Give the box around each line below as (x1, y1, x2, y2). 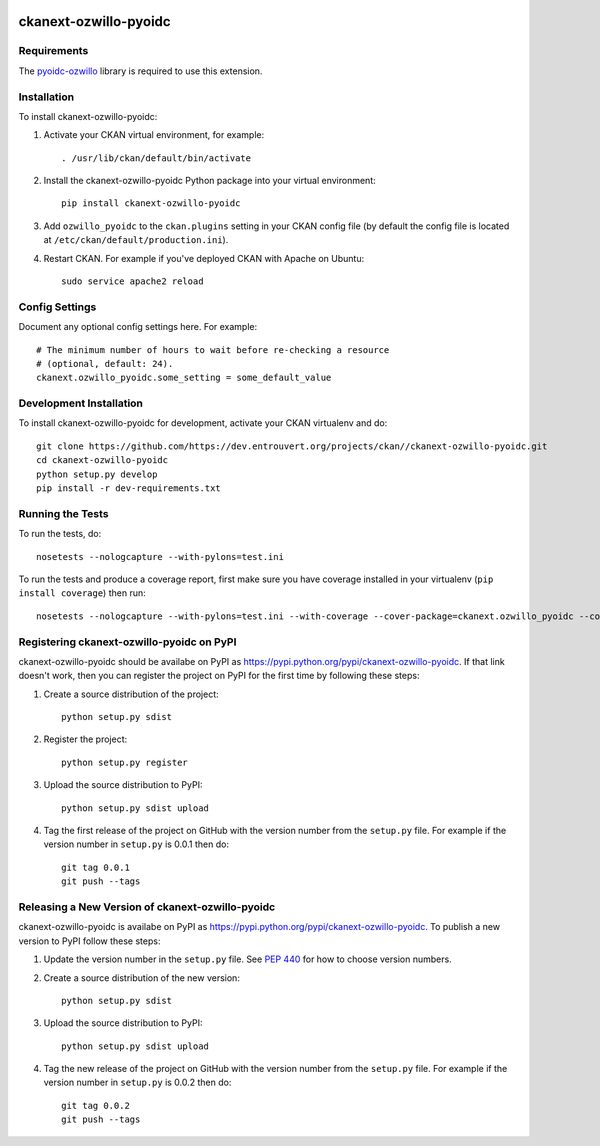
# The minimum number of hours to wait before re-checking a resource (36, 344, 390, 355)
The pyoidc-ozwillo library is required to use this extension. (18, 65, 263, 77)
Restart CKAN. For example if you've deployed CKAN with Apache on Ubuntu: (43, 252, 365, 264)
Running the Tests (18, 506, 109, 520)
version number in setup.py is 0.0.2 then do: (43, 1076, 232, 1089)
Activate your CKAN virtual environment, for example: (43, 129, 265, 141)
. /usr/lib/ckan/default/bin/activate (61, 152, 252, 164)
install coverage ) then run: (18, 587, 146, 599)
